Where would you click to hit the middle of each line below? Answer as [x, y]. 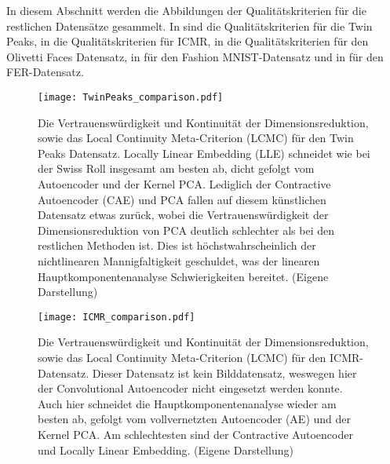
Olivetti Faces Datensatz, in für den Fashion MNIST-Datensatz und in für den [195, 56]
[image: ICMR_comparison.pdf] [117, 317]
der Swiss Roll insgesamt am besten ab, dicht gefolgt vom [176, 168]
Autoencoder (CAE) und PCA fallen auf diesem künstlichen [182, 199]
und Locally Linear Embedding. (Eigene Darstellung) [166, 449]
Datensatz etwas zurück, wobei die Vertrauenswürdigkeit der [183, 215]
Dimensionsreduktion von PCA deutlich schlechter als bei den [186, 230]
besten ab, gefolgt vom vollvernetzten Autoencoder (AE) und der [195, 419]
